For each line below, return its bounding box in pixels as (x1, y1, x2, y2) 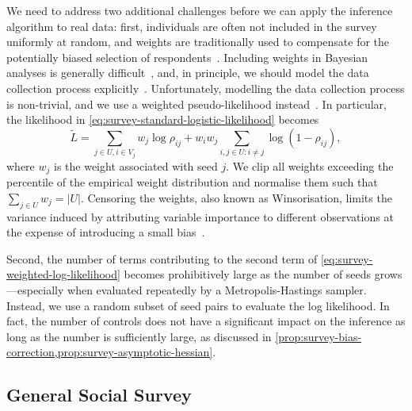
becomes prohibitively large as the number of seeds (124, 266, 372, 282)
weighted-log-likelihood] (6, 266, 120, 282)
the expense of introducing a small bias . (6, 224, 205, 240)
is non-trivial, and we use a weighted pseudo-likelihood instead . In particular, (6, 95, 387, 112)
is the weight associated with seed (54, 157, 218, 174)
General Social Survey (6, 382, 192, 407)
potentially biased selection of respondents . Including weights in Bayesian (6, 48, 368, 65)
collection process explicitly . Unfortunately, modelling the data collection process (6, 79, 405, 96)
